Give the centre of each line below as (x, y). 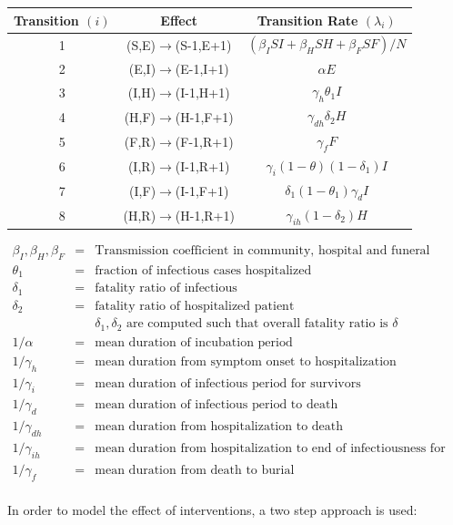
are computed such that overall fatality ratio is (257, 324)
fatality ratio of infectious (166, 288)
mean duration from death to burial (195, 470)
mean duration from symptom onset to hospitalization (246, 361)
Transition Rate (307, 20)
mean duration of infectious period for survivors (228, 383)
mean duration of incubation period (194, 342)
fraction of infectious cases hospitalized (203, 270)
